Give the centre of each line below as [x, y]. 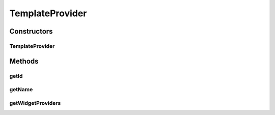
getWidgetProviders [35, 103]
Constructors [31, 31]
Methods [24, 61]
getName [21, 90]
